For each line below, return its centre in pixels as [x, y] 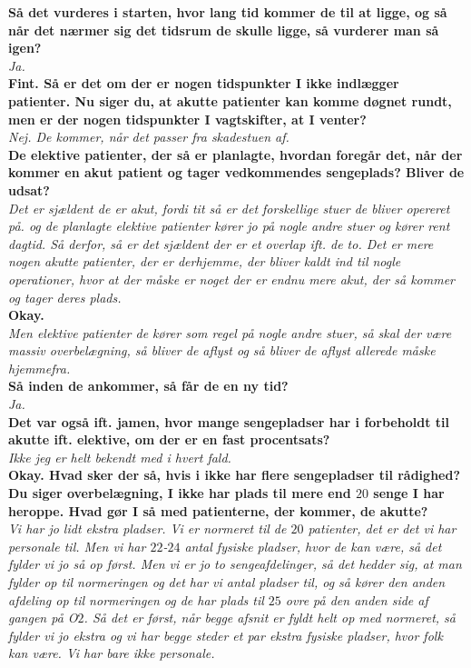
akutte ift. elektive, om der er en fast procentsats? [169, 439]
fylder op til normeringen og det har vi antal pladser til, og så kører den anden [227, 582]
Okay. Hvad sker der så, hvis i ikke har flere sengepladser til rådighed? [235, 475]
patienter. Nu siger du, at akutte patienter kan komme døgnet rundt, [230, 100]
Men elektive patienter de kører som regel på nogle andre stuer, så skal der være [230, 332]
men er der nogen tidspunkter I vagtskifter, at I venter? [187, 119]
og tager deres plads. [65, 297]
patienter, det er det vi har [382, 528]
